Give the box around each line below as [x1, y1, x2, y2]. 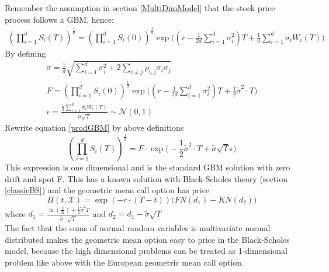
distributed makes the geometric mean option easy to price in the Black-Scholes [5, 233, 290, 245]
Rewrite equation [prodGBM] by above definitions [5, 121, 184, 133]
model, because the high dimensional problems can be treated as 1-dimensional [5, 245, 288, 257]
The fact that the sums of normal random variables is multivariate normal [5, 222, 271, 234]
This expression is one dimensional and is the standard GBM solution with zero [5, 161, 290, 173]
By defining [5, 47, 46, 59]
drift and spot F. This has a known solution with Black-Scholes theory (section [5, 172, 288, 184]
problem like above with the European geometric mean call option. [5, 256, 244, 268]
